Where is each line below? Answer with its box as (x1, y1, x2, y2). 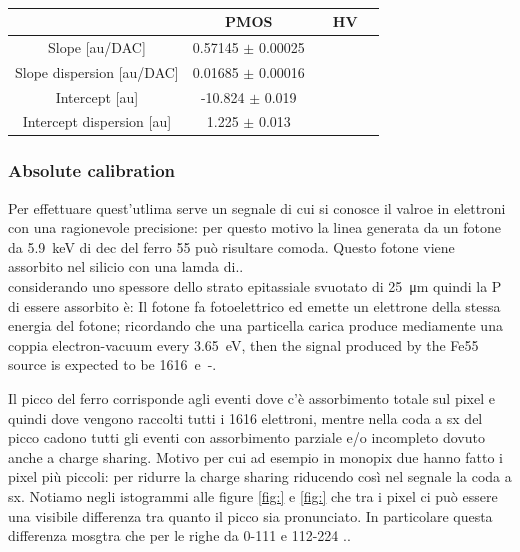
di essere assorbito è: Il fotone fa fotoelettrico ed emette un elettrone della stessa (8, 295, 501, 316)
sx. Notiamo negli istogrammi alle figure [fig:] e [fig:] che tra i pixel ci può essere (8, 486, 498, 506)
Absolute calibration (8, 158, 176, 183)
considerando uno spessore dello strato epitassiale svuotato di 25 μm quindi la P (8, 276, 502, 297)
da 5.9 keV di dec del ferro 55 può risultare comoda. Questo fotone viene (8, 236, 455, 257)
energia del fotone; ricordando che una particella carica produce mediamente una (8, 315, 503, 336)
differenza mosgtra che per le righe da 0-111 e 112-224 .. (8, 525, 351, 546)
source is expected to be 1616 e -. (8, 354, 217, 375)
